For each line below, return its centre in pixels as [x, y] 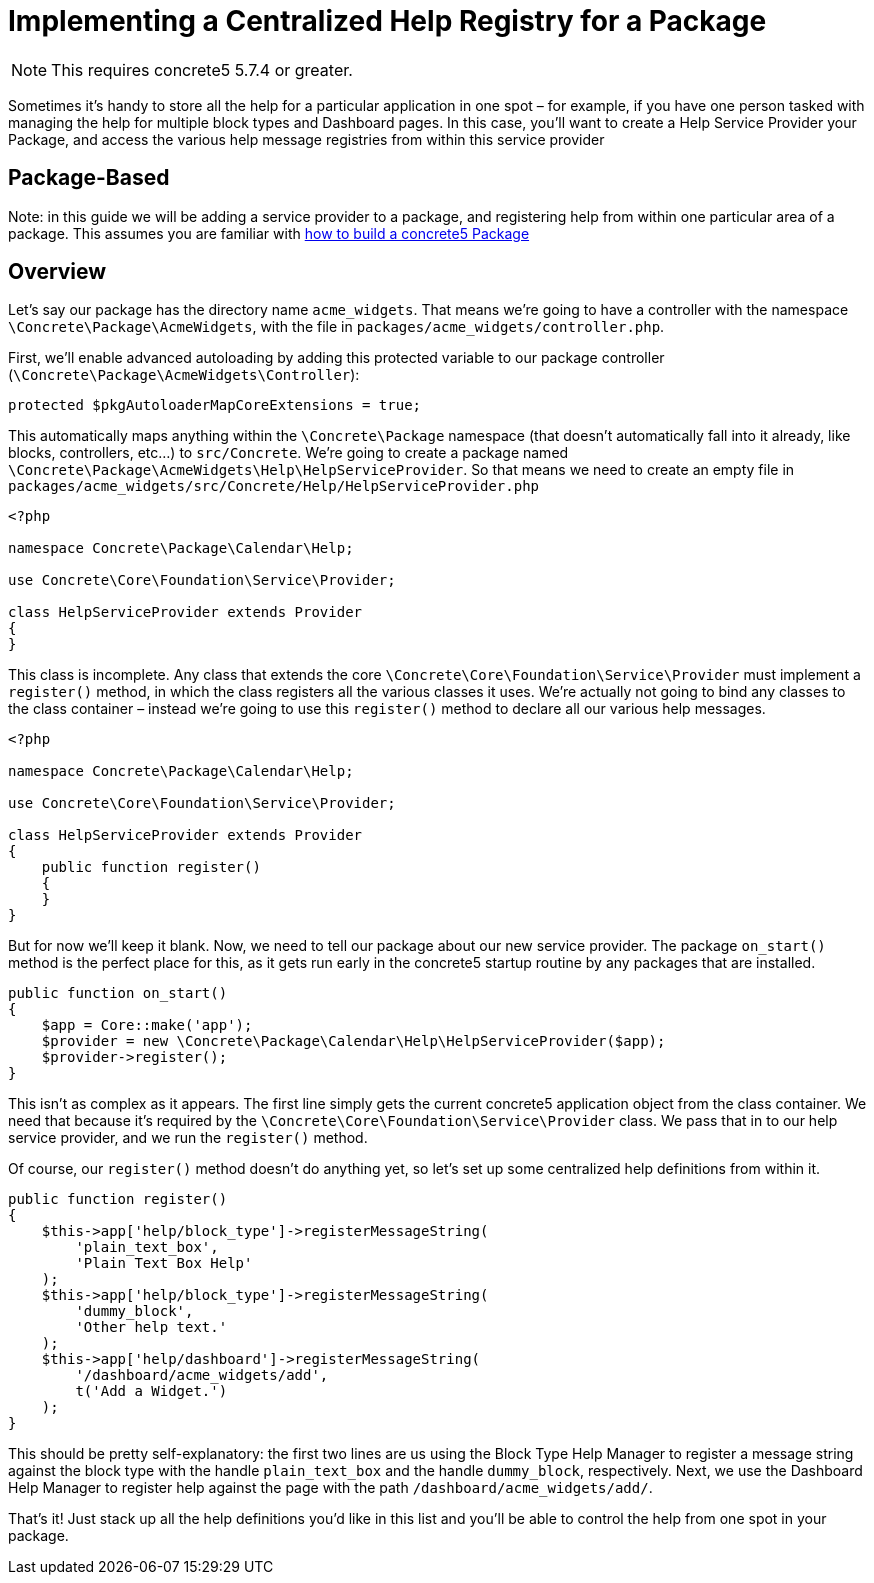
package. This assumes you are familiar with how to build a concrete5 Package [269, 233]
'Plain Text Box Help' [164, 1263]
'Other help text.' [151, 1327]
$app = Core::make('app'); [147, 1025]
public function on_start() [118, 993]
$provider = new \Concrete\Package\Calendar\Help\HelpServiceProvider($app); [353, 1041]
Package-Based [89, 178]
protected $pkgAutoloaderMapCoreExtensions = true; [215, 405]
